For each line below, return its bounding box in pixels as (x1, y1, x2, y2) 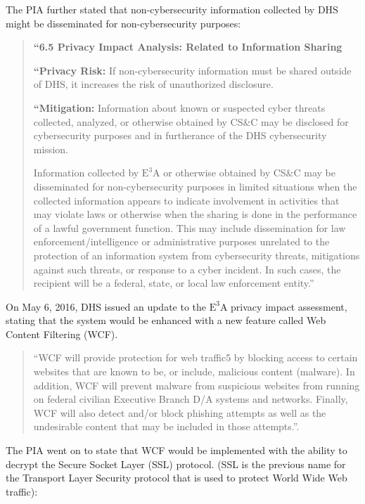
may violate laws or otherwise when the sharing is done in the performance (33, 207, 357, 221)
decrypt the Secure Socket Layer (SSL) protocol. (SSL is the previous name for (6, 456, 346, 471)
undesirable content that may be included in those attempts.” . (33, 419, 300, 434)
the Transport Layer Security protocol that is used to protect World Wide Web (6, 470, 347, 485)
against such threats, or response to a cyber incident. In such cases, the (33, 261, 341, 276)
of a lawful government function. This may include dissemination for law (33, 220, 346, 235)
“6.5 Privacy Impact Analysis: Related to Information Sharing (33, 39, 342, 54)
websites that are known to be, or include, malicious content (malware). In (33, 364, 355, 379)
